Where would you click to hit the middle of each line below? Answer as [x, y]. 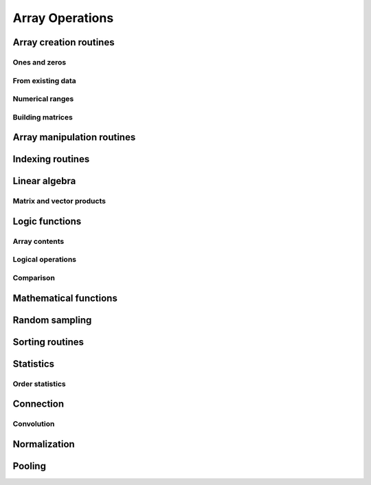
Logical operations [45, 260]
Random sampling [52, 320]
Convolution [34, 424]
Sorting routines [48, 342]
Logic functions [47, 221]
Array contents [38, 241]
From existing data [45, 80]
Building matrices [43, 117]
